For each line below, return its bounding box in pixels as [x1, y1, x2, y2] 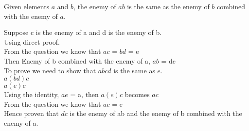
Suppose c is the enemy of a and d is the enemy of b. [4, 27, 162, 37]
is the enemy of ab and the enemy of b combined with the [70, 108, 242, 118]
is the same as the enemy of [127, 1, 210, 11]
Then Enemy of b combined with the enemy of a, [4, 55, 150, 65]
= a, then [70, 89, 99, 99]
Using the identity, [4, 89, 59, 99]
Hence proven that [4, 108, 59, 118]
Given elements [4, 1, 50, 11]
